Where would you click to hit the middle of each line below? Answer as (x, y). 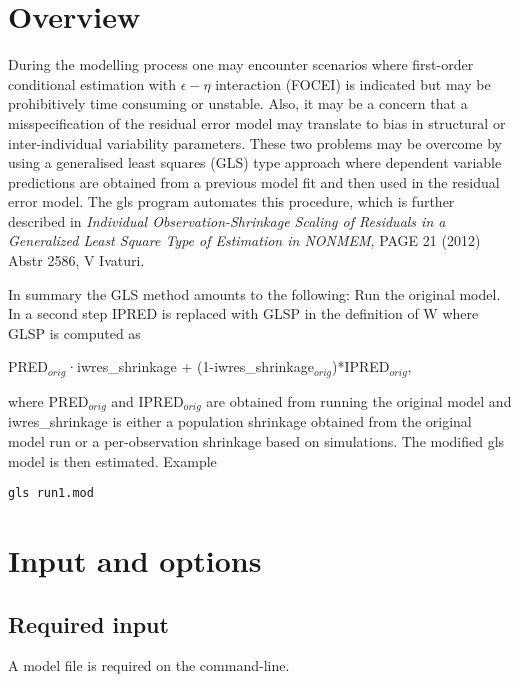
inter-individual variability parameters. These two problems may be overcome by (255, 142)
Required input (88, 623)
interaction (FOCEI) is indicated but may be (353, 83)
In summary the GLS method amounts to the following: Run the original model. (254, 293)
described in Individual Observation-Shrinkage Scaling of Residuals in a (227, 220)
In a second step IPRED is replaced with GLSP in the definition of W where (243, 313)
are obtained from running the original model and (359, 400)
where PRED (48, 400)
